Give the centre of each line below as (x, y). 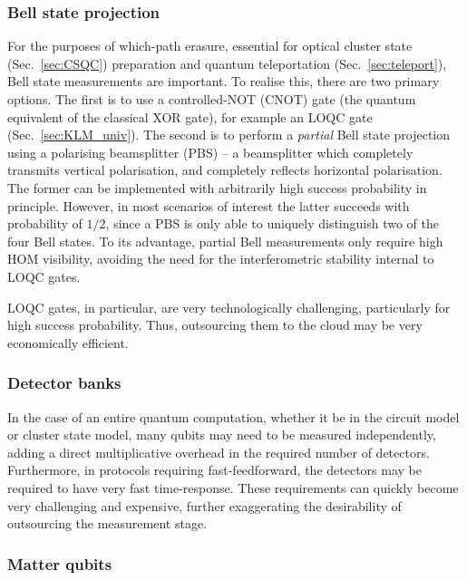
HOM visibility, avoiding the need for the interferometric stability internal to (221, 259)
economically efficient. (68, 342)
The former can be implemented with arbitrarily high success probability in (217, 187)
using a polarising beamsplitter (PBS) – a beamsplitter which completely (210, 152)
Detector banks (64, 383)
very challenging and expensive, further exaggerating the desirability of (204, 505)
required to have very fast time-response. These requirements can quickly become (233, 487)
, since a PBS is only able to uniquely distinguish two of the (272, 223)
